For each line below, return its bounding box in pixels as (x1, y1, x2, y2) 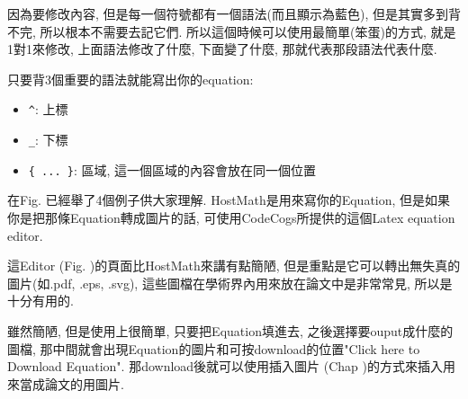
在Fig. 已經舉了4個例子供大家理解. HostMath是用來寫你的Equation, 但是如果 (7, 191, 451, 209)
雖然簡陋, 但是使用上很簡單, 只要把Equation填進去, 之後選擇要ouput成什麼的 (7, 321, 454, 340)
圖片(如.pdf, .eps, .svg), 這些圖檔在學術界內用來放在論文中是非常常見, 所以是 (7, 273, 453, 292)
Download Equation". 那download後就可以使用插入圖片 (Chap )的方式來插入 (7, 357, 444, 376)
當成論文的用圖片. (19, 374, 124, 393)
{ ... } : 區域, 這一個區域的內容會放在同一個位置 (28, 160, 317, 179)
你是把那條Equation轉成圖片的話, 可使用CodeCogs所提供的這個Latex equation (7, 208, 455, 226)
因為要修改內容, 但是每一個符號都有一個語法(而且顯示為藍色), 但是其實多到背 (7, 4, 461, 22)
